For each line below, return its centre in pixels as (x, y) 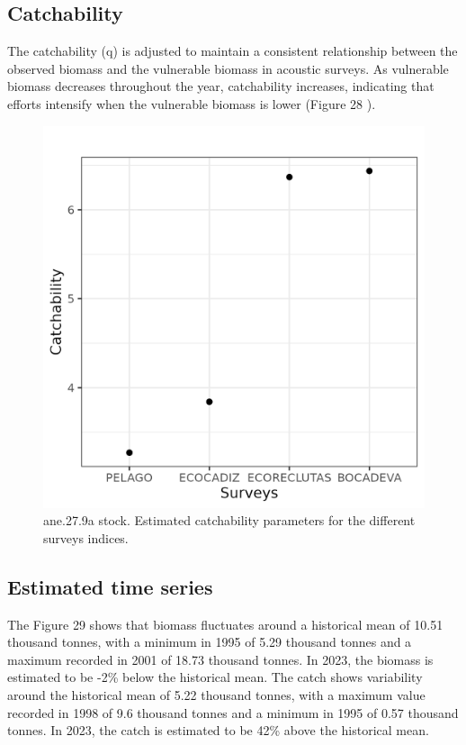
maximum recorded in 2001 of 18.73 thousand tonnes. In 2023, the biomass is (220, 659)
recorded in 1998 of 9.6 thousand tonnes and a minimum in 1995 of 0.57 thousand (233, 712)
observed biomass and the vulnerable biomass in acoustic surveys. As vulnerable (228, 68)
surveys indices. (86, 537)
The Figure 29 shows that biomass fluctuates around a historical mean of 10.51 (225, 624)
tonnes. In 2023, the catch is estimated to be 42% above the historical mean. (218, 730)
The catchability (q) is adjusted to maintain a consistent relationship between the (233, 51)
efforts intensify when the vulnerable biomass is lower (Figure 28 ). (192, 103)
